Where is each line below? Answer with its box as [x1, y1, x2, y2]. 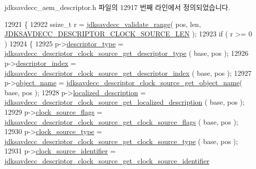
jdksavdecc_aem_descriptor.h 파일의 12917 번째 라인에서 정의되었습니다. [4, 2, 231, 12]
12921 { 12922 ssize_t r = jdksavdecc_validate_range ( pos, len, [4, 18, 201, 29]
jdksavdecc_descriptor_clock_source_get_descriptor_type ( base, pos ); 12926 [4, 48, 249, 58]
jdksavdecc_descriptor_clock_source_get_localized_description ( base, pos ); [4, 97, 245, 107]
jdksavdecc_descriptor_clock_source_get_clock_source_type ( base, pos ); [4, 136, 238, 146]
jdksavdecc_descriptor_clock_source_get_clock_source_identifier [4, 155, 210, 166]
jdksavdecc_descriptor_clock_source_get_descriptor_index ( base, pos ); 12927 [4, 67, 252, 78]
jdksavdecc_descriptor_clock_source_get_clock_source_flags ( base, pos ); [4, 116, 239, 127]
